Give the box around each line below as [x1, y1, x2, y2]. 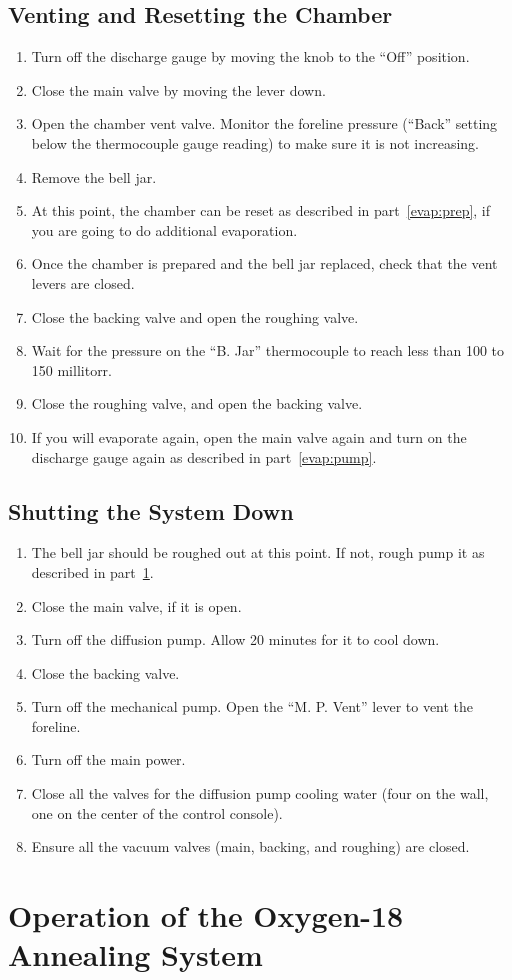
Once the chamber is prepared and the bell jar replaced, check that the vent [31, 253, 498, 274]
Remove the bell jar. [31, 166, 157, 187]
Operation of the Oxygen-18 [8, 895, 404, 936]
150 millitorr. [31, 359, 113, 380]
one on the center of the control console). [31, 802, 283, 823]
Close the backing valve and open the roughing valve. [31, 306, 359, 327]
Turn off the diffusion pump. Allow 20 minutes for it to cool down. [31, 629, 440, 650]
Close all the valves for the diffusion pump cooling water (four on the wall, [31, 783, 489, 804]
